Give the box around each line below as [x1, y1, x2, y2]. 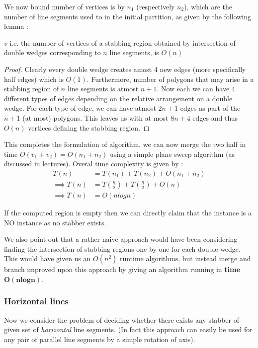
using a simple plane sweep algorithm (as [109, 148, 235, 159]
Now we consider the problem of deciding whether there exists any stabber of [4, 314, 239, 325]
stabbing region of [4, 83, 59, 94]
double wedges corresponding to [4, 47, 101, 58]
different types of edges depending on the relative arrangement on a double [4, 93, 233, 103]
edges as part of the [180, 103, 241, 113]
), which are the [184, 1, 233, 11]
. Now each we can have [157, 83, 230, 94]
